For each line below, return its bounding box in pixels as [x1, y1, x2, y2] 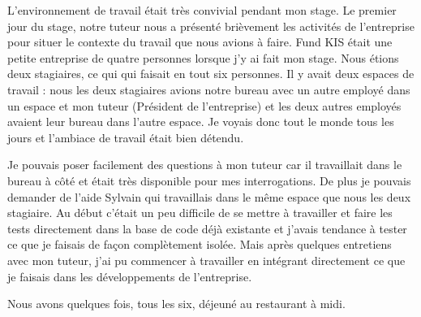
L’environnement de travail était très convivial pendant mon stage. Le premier [7, 2, 397, 18]
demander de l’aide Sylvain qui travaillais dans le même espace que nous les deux [7, 188, 411, 205]
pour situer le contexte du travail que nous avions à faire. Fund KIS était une [7, 33, 393, 50]
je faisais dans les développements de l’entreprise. [7, 267, 252, 284]
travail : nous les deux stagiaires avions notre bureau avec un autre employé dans [7, 80, 410, 98]
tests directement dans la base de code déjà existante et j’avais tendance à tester [7, 219, 407, 237]
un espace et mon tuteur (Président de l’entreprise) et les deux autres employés [7, 97, 402, 114]
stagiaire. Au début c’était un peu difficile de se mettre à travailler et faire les [7, 204, 393, 221]
